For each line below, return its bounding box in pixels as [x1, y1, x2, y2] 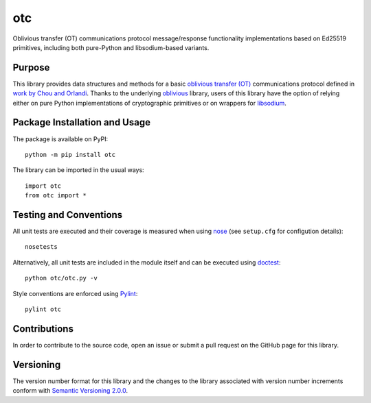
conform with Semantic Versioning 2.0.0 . [12, 387, 128, 395]
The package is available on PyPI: [12, 134, 109, 143]
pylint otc [25, 305, 62, 313]
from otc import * [25, 192, 87, 199]
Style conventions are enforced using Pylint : [12, 289, 138, 297]
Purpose [12, 62, 50, 73]
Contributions [12, 323, 74, 334]
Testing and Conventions [12, 209, 123, 221]
